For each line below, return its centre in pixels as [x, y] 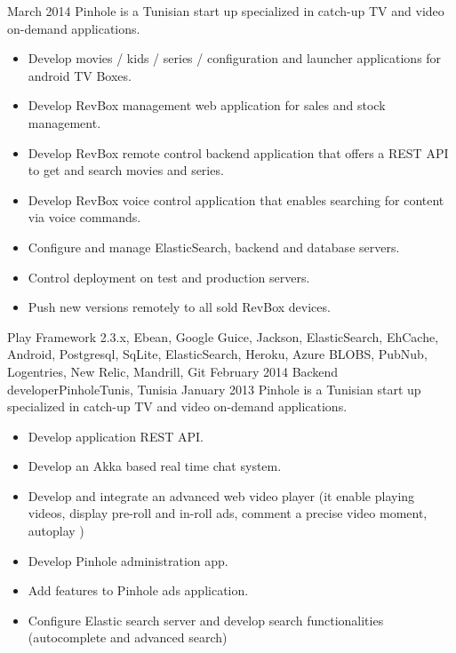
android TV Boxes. [80, 75]
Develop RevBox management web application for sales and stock [207, 105]
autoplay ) [56, 531]
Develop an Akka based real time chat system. [155, 466]
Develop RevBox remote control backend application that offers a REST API [238, 152]
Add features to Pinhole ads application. [138, 590]
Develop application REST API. [116, 436]
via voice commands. [84, 217]
